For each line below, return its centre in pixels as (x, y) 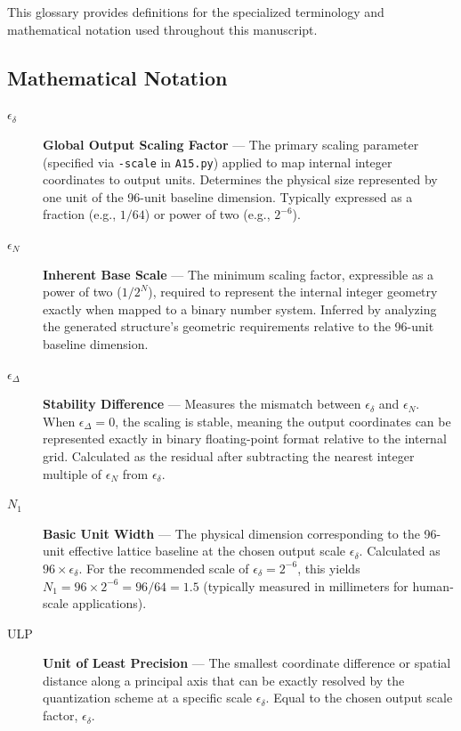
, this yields (329, 568)
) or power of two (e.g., (207, 214)
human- (433, 585)
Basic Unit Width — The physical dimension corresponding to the (231, 533)
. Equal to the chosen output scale (359, 698)
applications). (109, 603)
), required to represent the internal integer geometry (293, 292)
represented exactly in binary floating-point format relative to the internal (245, 439)
